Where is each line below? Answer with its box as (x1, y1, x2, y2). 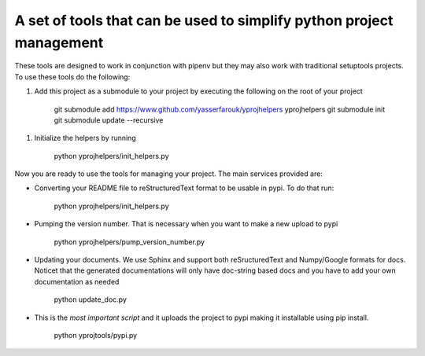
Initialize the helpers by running (34, 134, 137, 143)
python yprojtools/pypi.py (54, 330, 138, 339)
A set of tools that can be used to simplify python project (14, 12, 394, 29)
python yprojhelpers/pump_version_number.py (54, 237, 205, 247)
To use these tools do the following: (14, 72, 131, 82)
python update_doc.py (54, 295, 128, 304)
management (14, 34, 104, 51)
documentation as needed (34, 277, 120, 286)
